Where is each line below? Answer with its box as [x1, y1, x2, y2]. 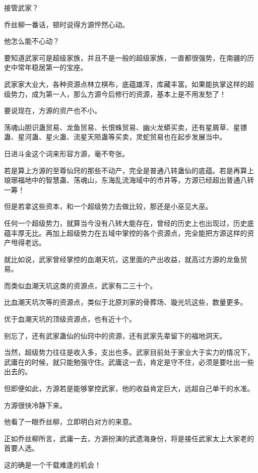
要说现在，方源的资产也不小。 [4, 105, 101, 116]
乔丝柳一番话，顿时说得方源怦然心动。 [4, 19, 129, 29]
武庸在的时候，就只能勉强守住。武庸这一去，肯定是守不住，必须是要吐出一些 [4, 356, 254, 367]
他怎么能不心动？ [4, 36, 60, 46]
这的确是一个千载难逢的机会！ [4, 460, 101, 470]
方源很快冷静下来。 [4, 400, 66, 410]
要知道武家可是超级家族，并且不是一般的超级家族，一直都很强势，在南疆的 [4, 52, 247, 63]
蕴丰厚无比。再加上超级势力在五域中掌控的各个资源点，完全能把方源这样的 [4, 227, 247, 238]
